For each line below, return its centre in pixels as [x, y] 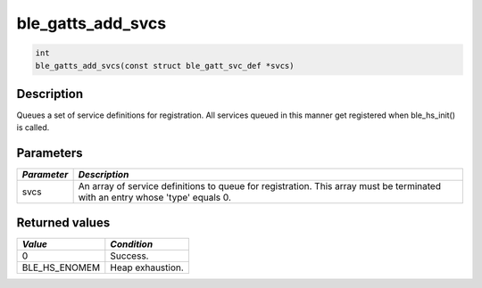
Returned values [63, 222]
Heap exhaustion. [147, 267]
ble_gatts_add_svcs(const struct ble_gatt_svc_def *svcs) [165, 66]
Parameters [50, 153]
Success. [129, 256]
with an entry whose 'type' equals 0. [154, 198]
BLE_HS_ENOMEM [61, 267]
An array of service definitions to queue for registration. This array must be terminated [260, 186]
